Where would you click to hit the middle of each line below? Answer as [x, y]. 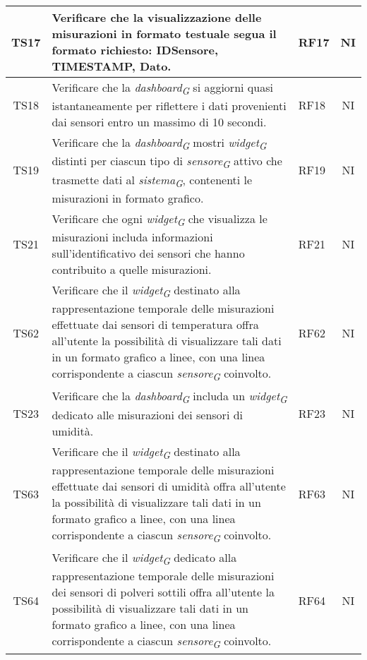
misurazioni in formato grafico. [128, 198]
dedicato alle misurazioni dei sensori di [148, 414]
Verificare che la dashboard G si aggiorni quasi [162, 89]
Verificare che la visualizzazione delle [157, 17]
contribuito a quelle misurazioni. [132, 269]
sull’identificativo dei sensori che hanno [148, 253]
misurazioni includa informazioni [132, 236]
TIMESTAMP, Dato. [112, 66]
